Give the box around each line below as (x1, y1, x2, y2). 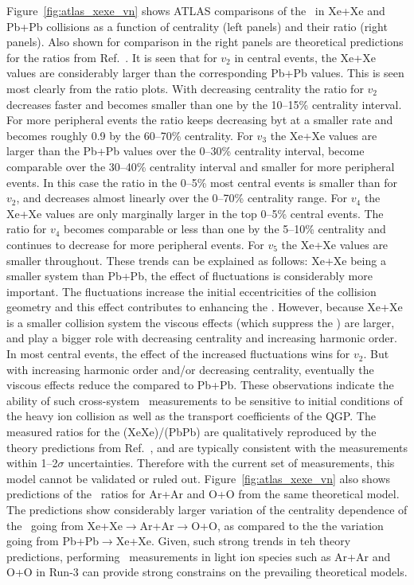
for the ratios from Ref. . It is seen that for (6, 49, 217, 65)
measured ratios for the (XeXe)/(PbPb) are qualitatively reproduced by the (6, 423, 377, 440)
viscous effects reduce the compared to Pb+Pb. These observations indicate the (6, 376, 394, 393)
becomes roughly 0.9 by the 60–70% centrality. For (6, 127, 253, 143)
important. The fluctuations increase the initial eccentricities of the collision (6, 283, 377, 299)
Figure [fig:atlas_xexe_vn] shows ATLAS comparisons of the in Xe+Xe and (6, 2, 385, 18)
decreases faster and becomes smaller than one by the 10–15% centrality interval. (6, 96, 402, 112)
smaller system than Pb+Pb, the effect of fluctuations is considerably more (6, 267, 373, 284)
